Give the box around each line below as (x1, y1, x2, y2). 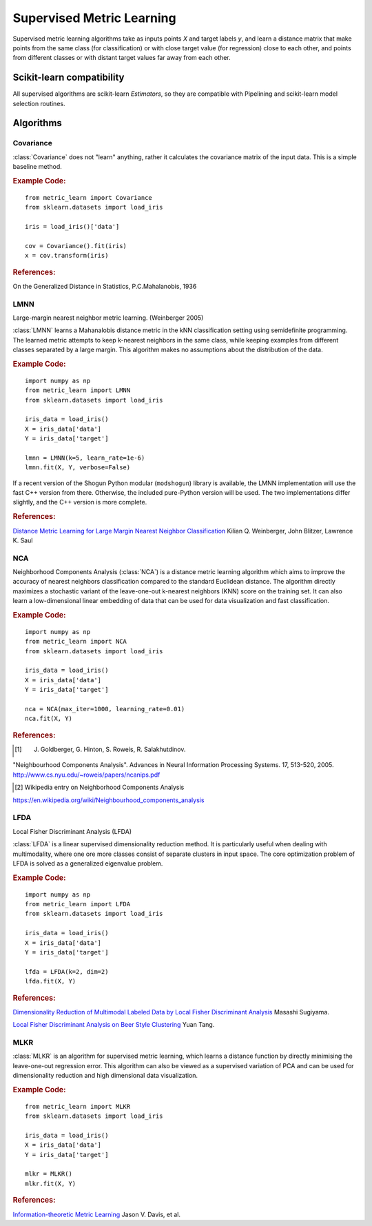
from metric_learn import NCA (25, 637, 127, 646)
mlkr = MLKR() (25, 1170, 72, 1178)
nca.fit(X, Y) (25, 715, 72, 723)
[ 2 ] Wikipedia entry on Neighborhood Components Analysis (14, 783, 185, 792)
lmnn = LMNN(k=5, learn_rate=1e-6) (25, 453, 145, 462)
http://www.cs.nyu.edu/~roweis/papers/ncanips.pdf (12, 770, 161, 779)
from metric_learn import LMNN (25, 387, 131, 394)
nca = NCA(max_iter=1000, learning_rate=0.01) (25, 705, 185, 713)
